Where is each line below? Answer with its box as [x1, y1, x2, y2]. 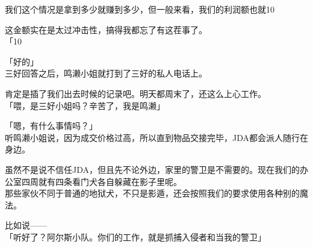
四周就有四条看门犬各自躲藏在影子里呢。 [21, 175, 182, 187]
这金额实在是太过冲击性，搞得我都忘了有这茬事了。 [5, 23, 207, 36]
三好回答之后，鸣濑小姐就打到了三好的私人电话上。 [5, 67, 207, 80]
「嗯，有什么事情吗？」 [5, 119, 98, 132]
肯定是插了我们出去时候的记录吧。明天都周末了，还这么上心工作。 [5, 87, 266, 99]
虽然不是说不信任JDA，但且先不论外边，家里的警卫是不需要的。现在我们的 [5, 163, 300, 175]
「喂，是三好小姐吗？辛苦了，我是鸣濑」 [5, 99, 165, 111]
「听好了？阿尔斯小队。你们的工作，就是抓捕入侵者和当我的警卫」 [5, 230, 266, 243]
